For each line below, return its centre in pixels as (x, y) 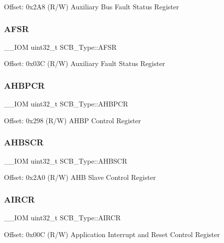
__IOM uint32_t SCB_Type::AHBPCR (66, 104)
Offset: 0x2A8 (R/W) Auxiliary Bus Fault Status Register (92, 6)
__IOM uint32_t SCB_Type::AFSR (60, 47)
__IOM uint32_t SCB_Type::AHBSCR (66, 160)
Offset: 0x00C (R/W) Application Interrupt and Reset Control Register (112, 234)
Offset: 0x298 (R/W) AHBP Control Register (73, 120)
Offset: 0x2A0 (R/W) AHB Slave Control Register (80, 177)
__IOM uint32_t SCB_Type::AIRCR (63, 218)
